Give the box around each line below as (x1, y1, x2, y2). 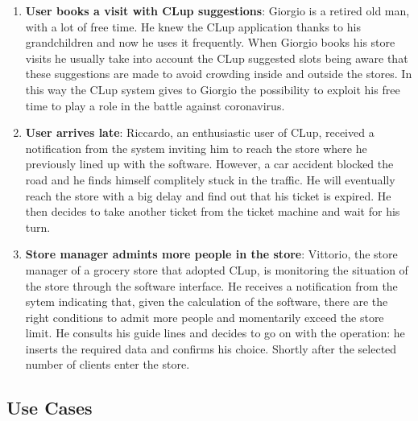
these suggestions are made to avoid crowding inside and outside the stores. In (25, 65, 412, 82)
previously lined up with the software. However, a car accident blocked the (25, 155, 394, 172)
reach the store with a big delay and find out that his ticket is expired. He (25, 187, 391, 204)
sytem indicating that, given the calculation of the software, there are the (25, 293, 388, 310)
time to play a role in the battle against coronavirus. (25, 97, 285, 114)
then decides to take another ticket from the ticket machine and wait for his (25, 203, 400, 220)
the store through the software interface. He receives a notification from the (25, 277, 398, 294)
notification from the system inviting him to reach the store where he (25, 139, 367, 156)
